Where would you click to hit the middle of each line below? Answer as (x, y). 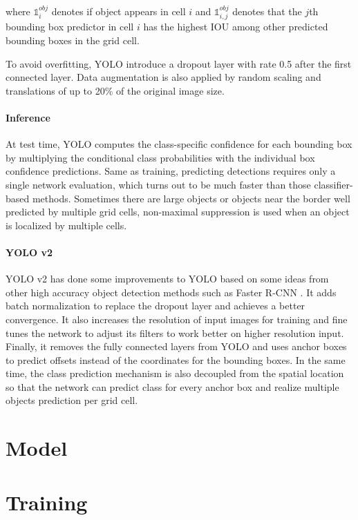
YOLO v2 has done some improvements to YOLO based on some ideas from (167, 279)
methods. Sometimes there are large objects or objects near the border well (191, 198)
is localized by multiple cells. (66, 225)
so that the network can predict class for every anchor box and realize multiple (172, 386)
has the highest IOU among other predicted (236, 27)
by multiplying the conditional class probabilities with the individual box (160, 157)
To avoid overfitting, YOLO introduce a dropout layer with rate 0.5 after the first (179, 63)
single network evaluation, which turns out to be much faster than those (158, 184)
